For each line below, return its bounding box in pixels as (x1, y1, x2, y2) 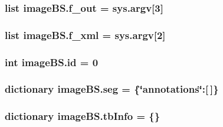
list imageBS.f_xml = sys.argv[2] (5, 27, 166, 42)
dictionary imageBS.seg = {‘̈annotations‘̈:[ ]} (5, 82, 219, 96)
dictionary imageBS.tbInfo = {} (5, 109, 160, 123)
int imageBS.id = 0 (5, 54, 99, 69)
